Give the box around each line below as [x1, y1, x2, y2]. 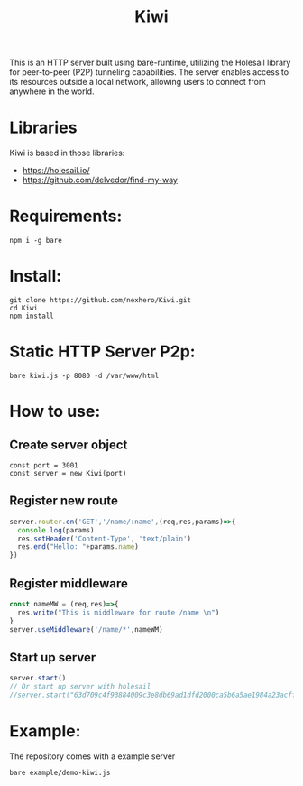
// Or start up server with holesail [9, 682, 151, 691]
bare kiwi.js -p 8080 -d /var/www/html [9, 371, 160, 380]
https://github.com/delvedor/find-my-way [22, 174, 179, 186]
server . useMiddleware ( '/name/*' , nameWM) [9, 624, 164, 633]
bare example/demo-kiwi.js [9, 768, 111, 777]
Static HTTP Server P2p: [9, 341, 196, 362]
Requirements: [9, 206, 123, 227]
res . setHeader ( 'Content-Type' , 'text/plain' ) [17, 534, 192, 543]
